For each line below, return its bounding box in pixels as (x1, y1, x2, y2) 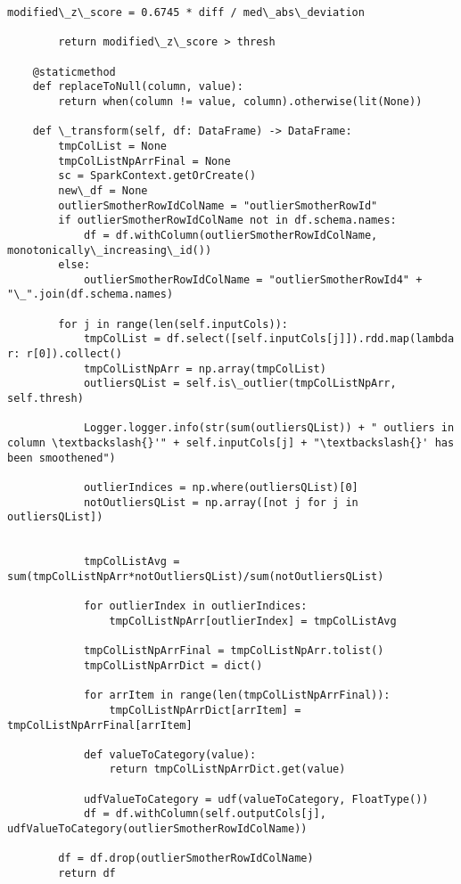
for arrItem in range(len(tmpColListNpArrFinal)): (83, 689, 391, 702)
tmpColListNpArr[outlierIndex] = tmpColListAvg (109, 614, 397, 627)
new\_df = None (58, 184, 148, 197)
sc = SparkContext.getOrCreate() (58, 169, 257, 183)
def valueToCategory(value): (83, 748, 257, 761)
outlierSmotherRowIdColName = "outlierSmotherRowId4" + (83, 273, 423, 286)
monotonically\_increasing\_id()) (7, 243, 212, 257)
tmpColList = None (58, 139, 167, 152)
